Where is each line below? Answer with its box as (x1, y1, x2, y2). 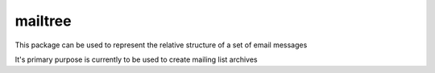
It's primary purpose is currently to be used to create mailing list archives (14, 55, 258, 64)
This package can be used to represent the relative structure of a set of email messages (14, 40, 308, 50)
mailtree (14, 12, 72, 30)
